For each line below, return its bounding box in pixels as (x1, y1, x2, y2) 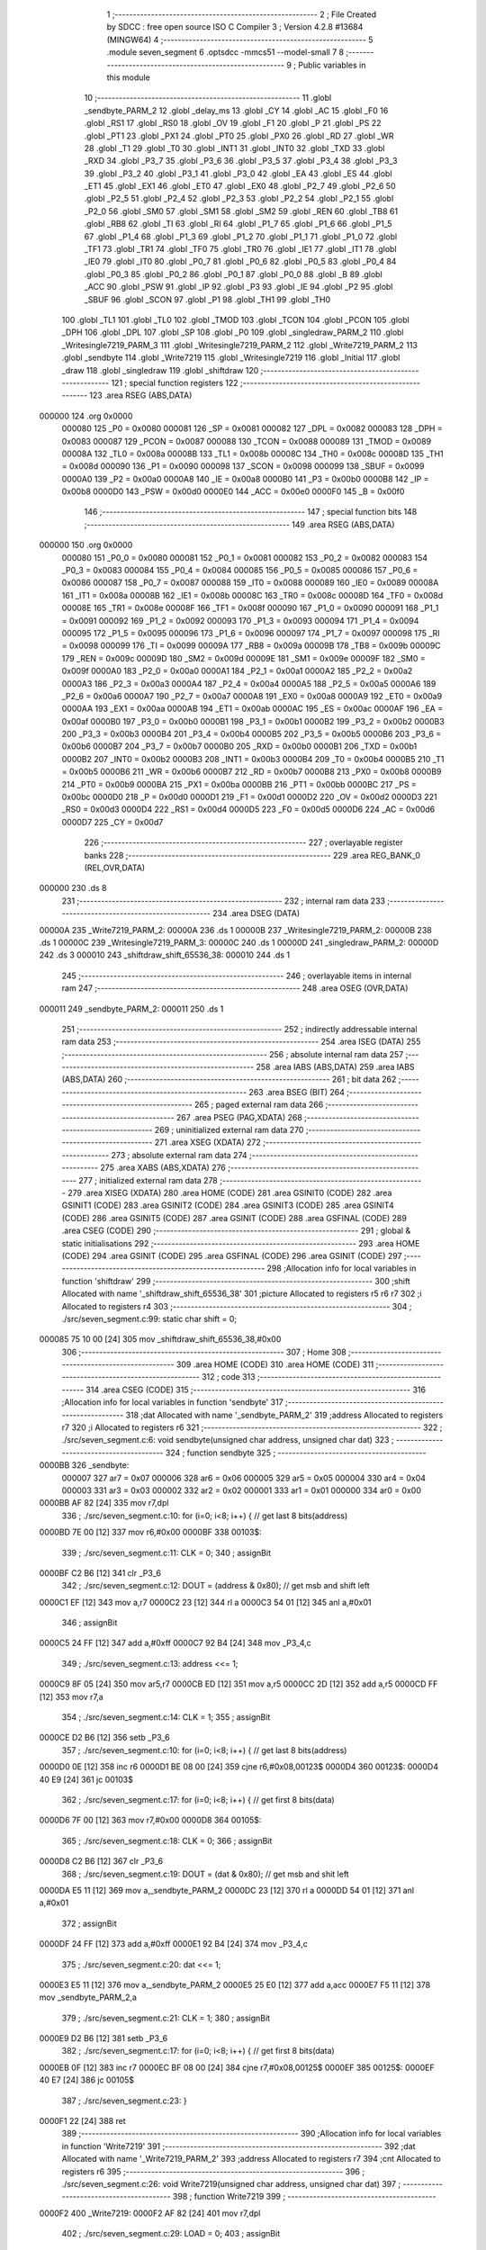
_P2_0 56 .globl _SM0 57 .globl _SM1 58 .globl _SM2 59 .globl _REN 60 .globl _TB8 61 (84, 205, 399, 216)
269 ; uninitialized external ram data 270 (154, 1125, 304, 1136)
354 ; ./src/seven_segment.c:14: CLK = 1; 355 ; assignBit (61, 1712, 271, 1723)
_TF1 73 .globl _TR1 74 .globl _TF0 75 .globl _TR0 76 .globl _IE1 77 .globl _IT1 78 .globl (84, 244, 397, 255)
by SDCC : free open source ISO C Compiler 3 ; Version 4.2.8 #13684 (106, 22, 364, 32)
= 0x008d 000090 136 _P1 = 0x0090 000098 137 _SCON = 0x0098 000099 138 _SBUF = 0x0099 (61, 461, 425, 472)
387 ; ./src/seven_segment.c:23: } (61, 2095, 188, 2106)
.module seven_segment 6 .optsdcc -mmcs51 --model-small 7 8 (106, 47, 345, 58)
